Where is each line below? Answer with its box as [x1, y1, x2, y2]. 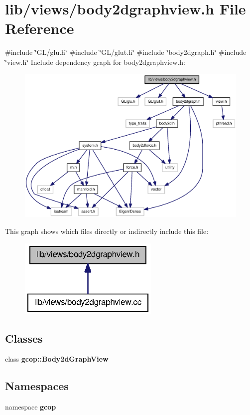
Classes [5, 330, 43, 346]
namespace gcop [5, 402, 56, 412]
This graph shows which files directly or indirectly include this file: [5, 226, 209, 236]
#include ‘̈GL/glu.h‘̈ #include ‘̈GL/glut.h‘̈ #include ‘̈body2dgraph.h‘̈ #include [5, 47, 247, 57]
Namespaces [5, 378, 69, 394]
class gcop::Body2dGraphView [5, 354, 109, 364]
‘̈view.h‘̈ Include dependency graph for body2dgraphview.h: [5, 56, 185, 67]
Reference [5, 18, 74, 38]
